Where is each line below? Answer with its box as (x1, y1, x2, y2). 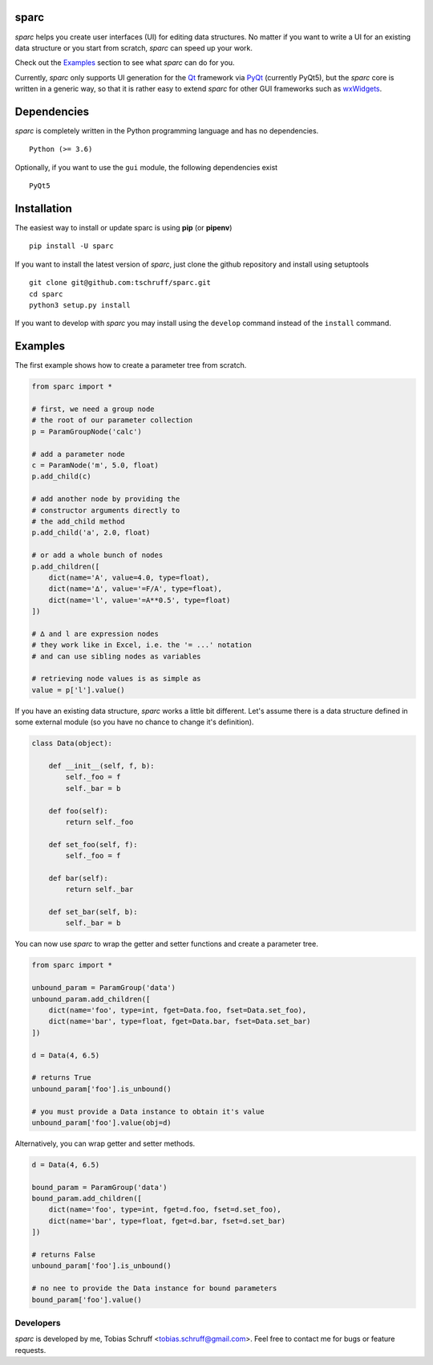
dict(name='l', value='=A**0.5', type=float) (48, 595, 231, 605)
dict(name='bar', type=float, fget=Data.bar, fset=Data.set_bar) (48, 1017, 311, 1026)
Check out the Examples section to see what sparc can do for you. (14, 58, 236, 67)
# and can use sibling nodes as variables (31, 651, 201, 661)
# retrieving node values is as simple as (31, 674, 201, 683)
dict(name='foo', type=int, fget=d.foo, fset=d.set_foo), (48, 1205, 281, 1214)
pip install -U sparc (29, 242, 114, 251)
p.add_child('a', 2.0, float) (31, 528, 151, 537)
